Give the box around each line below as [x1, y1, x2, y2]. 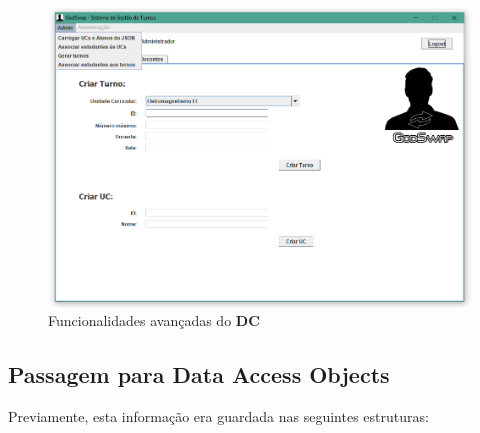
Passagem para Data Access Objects [8, 359, 390, 390]
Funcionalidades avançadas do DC [48, 310, 260, 331]
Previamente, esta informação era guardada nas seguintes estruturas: [8, 406, 429, 426]
